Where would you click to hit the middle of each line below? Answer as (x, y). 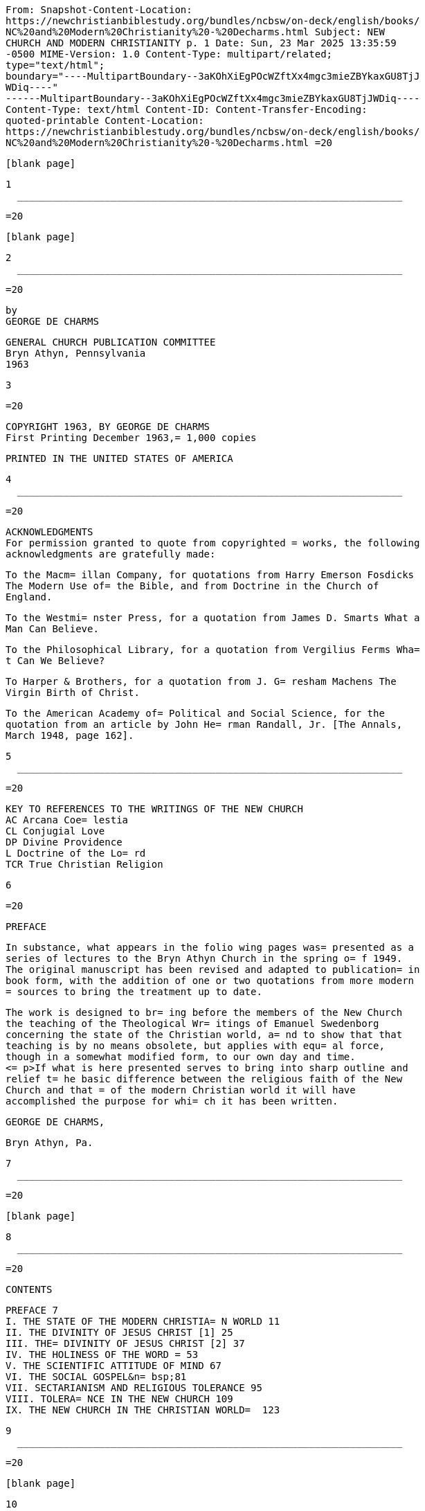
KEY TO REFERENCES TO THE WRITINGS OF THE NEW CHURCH (154, 809)
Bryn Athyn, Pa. (49, 1143)
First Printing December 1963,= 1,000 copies (131, 438)
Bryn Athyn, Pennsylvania (76, 353)
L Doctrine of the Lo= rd (76, 853)
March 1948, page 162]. (70, 735)
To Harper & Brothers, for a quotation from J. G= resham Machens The (201, 681)
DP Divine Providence (64, 842)
